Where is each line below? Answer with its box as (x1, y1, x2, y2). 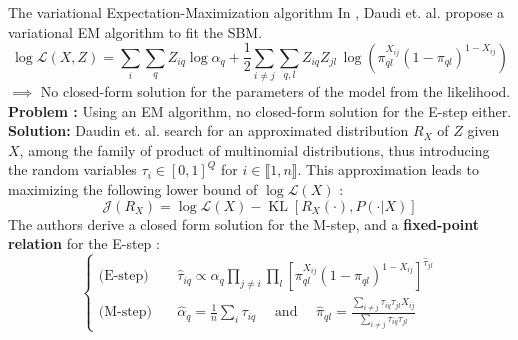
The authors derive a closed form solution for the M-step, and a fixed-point (8, 213, 479, 234)
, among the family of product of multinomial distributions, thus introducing (19, 139, 490, 160)
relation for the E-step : (8, 233, 160, 254)
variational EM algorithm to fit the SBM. (8, 21, 263, 42)
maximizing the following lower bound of (8, 178, 258, 199)
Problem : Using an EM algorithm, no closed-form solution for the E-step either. (8, 100, 512, 121)
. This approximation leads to (297, 159, 479, 180)
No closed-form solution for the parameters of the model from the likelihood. (40, 80, 511, 101)
